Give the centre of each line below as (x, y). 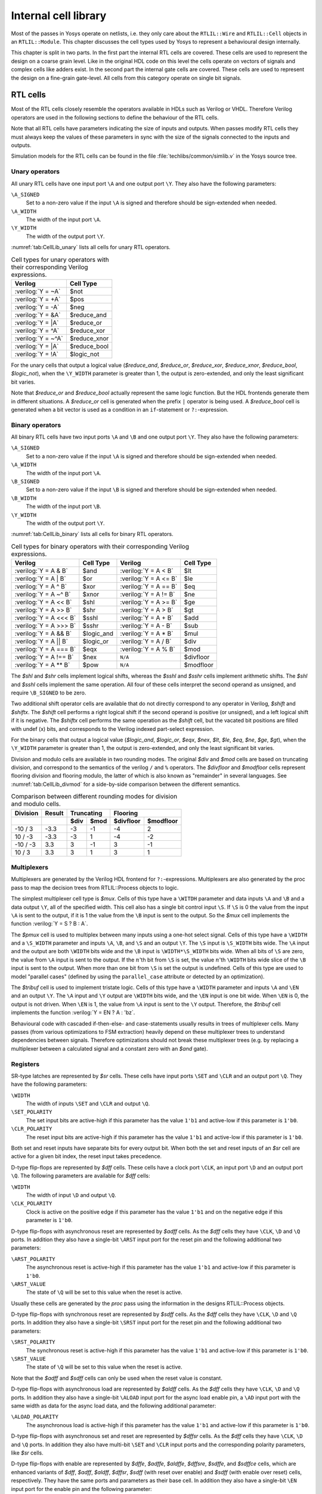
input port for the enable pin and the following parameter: (81, 1489)
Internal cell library (59, 16)
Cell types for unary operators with (60, 259)
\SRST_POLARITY (33, 1342)
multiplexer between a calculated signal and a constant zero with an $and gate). (109, 1048)
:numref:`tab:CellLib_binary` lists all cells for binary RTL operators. (92, 534)
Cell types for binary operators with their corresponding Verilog (100, 546)
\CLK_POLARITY (32, 1204)
